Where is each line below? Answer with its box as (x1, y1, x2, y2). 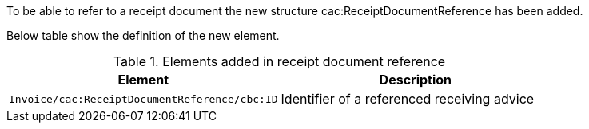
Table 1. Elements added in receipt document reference (113, 53, 446, 69)
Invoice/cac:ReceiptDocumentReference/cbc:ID (9, 92, 278, 105)
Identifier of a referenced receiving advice (281, 91, 535, 107)
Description (379, 72, 452, 88)
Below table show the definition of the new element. (6, 29, 280, 42)
